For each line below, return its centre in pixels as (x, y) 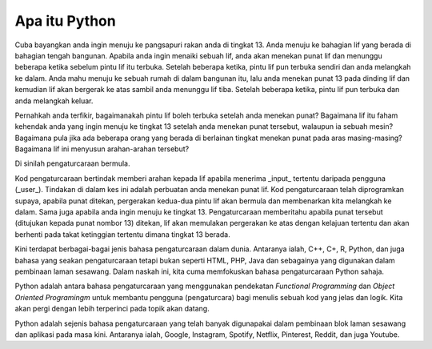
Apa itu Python (65, 21)
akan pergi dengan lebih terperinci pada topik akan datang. (112, 309)
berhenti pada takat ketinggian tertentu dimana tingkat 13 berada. (123, 234)
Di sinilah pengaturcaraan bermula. (72, 163)
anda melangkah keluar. (54, 101)
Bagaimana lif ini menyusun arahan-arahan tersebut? (102, 149)
